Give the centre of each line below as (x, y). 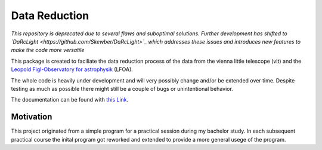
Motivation (32, 117)
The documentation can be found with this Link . (70, 100)
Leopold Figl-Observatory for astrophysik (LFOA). (72, 69)
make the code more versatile (48, 50)
